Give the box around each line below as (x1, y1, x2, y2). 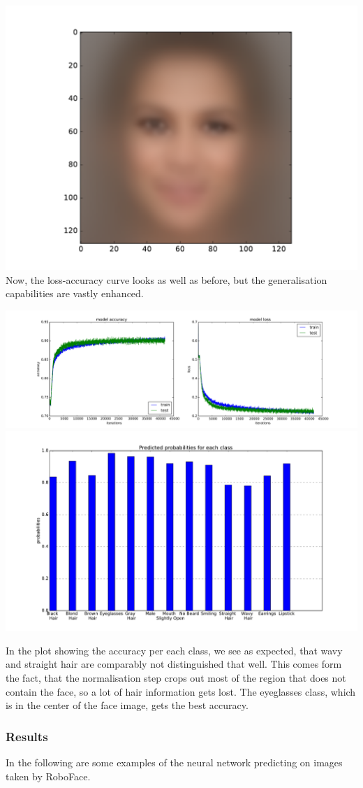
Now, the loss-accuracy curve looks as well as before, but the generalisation (6, 272, 327, 287)
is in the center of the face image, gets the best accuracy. (6, 698, 249, 712)
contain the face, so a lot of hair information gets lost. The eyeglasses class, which (6, 684, 356, 699)
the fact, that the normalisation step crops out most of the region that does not (6, 670, 346, 685)
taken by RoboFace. (6, 768, 91, 783)
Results (6, 727, 48, 745)
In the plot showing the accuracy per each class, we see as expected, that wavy (6, 643, 343, 657)
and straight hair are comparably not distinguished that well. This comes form (6, 657, 342, 671)
